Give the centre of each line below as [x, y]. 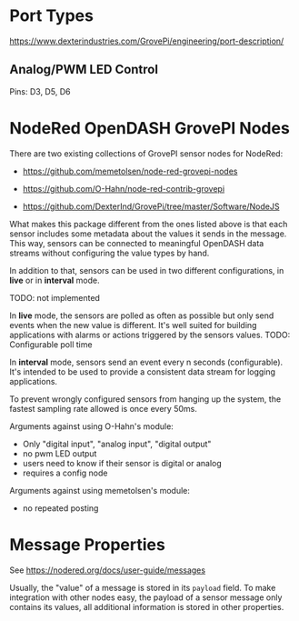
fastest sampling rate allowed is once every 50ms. [103, 408]
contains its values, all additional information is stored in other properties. [147, 606]
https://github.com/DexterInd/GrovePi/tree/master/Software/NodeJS [151, 206]
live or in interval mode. [55, 280]
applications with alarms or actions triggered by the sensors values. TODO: [150, 335]
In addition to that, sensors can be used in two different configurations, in [147, 270]
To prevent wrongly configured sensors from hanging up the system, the [145, 399]
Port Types [51, 16]
